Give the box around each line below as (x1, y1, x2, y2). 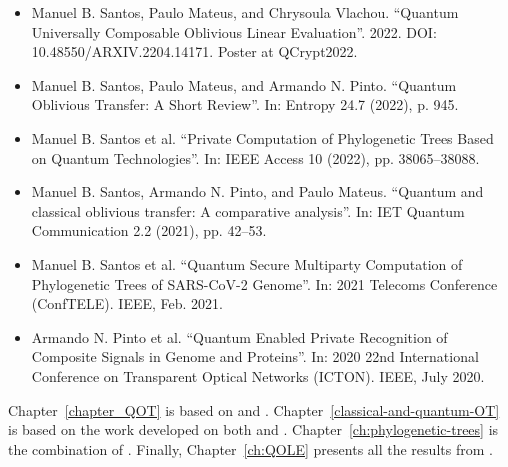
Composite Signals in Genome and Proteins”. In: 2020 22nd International (31, 346, 479, 367)
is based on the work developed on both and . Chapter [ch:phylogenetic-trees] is (8, 419, 499, 440)
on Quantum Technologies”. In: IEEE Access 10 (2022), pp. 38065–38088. (31, 147, 480, 168)
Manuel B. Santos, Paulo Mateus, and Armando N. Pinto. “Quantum (31, 74, 457, 95)
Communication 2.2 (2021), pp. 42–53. (31, 220, 267, 241)
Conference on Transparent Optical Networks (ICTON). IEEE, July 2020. (31, 365, 485, 386)
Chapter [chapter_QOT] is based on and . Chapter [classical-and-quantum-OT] (8, 399, 500, 420)
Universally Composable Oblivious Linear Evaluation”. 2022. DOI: (31, 21, 437, 42)
